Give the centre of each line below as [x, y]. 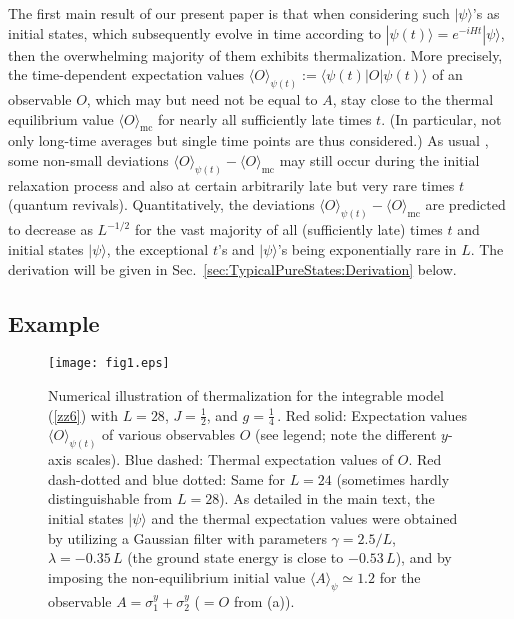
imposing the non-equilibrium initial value [177, 576]
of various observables [169, 434]
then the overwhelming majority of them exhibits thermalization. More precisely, [255, 54]
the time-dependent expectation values [126, 74]
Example [54, 322]
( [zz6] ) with [83, 414]
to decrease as [50, 229]
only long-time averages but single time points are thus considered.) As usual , [248, 140]
